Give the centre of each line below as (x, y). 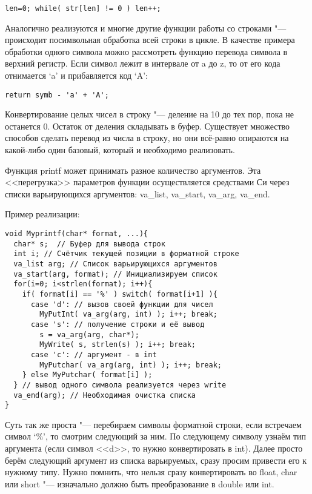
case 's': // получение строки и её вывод (118, 324)
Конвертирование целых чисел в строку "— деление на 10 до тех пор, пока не (150, 114)
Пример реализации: (42, 214)
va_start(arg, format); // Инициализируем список (115, 274)
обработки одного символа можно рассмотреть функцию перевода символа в (146, 51)
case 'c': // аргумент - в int (94, 354)
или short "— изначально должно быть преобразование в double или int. (140, 483)
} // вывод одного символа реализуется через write (120, 385)
